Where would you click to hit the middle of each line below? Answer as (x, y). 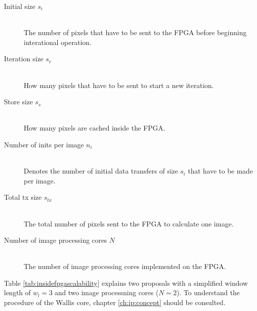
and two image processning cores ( (107, 292)
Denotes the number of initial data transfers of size (101, 171)
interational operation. (58, 42)
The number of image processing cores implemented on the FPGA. (125, 266)
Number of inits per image (44, 144)
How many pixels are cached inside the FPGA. (95, 128)
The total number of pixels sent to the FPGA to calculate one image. (129, 223)
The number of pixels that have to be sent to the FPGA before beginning (135, 32)
